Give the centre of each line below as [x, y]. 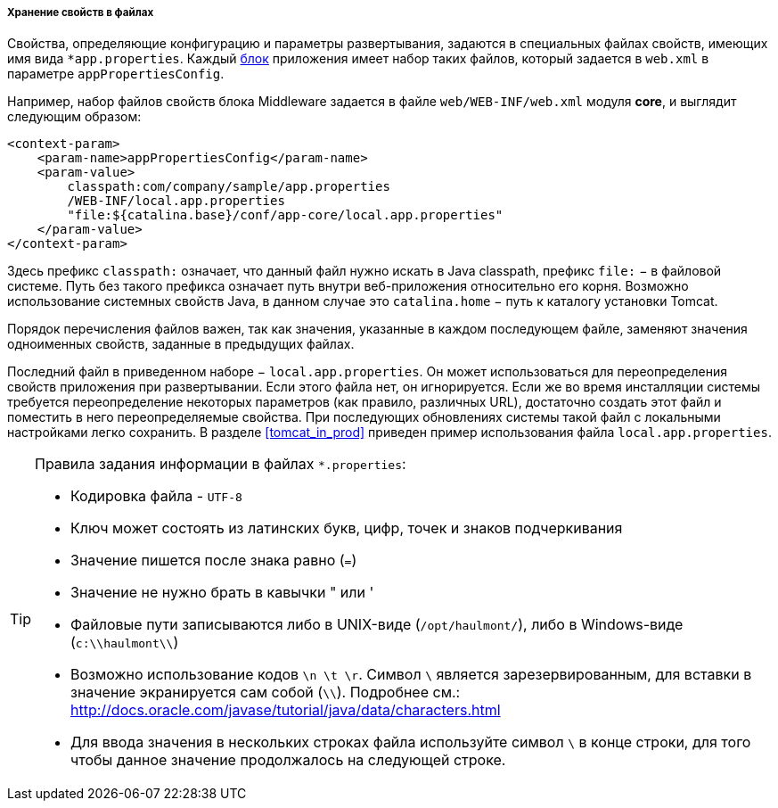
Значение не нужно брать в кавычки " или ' [222, 593]
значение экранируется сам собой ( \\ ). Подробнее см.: [266, 693]
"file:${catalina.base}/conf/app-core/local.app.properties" [285, 215]
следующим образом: [74, 117]
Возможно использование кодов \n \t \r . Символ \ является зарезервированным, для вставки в [411, 675]
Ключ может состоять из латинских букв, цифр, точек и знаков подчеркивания [347, 528]
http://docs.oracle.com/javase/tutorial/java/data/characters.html [286, 710]
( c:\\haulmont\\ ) [125, 643]
